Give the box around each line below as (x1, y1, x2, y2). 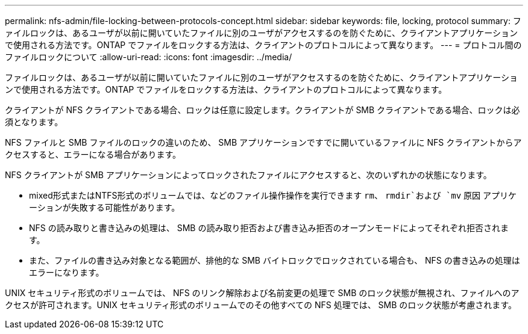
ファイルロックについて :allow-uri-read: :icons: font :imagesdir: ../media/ (5, 52, 292, 62)
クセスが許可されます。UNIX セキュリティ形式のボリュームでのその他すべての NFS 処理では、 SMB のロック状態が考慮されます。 (5, 300, 517, 310)
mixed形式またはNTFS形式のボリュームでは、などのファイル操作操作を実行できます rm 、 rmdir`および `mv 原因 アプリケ (29, 190, 517, 200)
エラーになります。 (29, 267, 104, 277)
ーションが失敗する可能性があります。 (29, 202, 180, 212)
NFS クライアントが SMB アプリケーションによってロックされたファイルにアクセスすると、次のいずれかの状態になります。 (5, 170, 492, 180)
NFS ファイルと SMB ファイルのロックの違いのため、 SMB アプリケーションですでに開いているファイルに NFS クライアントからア (5, 137, 522, 147)
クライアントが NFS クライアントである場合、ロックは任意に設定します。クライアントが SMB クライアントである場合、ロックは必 (5, 105, 520, 115)
